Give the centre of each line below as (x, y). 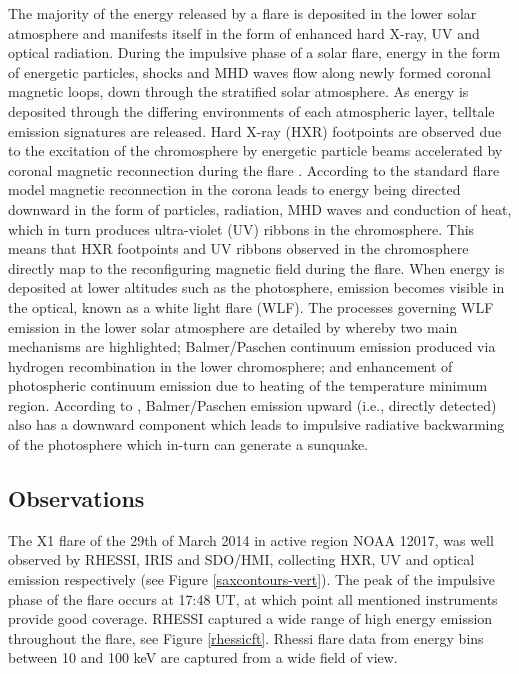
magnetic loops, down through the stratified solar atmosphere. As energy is (238, 91)
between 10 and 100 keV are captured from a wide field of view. (203, 657)
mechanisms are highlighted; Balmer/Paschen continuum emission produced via (252, 346)
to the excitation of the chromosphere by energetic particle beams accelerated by (255, 150)
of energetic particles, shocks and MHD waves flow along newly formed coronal (249, 71)
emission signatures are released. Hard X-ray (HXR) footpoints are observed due (255, 130)
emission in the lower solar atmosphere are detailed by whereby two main (233, 326)
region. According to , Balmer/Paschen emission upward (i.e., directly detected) (252, 404)
